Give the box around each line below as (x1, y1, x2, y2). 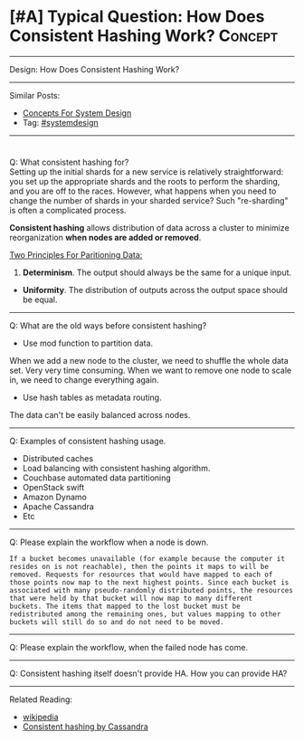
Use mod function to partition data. (22, 337, 154, 348)
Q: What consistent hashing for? (9, 157, 129, 167)
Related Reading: (9, 694, 73, 705)
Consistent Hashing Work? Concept (9, 25, 279, 46)
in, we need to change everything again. (9, 374, 160, 385)
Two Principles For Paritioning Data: (9, 249, 143, 260)
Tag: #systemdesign (22, 117, 99, 128)
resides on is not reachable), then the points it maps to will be (9, 562, 270, 571)
